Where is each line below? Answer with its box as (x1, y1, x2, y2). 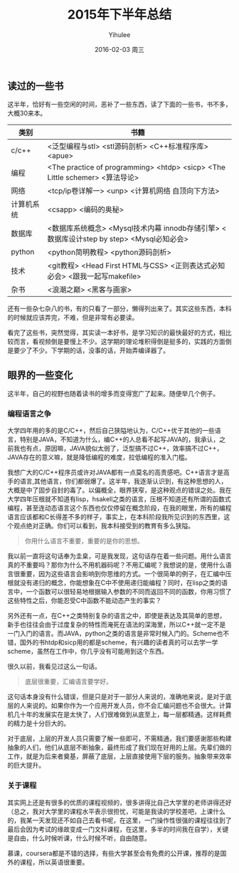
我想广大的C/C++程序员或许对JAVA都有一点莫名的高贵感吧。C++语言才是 (7, 468, 224, 477)
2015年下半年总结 (67, 6, 172, 23)
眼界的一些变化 (7, 369, 73, 381)
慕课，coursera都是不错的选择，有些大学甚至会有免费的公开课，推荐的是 (7, 849, 221, 857)
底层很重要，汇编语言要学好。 (24, 677, 112, 686)
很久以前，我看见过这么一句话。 (7, 662, 101, 671)
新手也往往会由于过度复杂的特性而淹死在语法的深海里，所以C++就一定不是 (7, 620, 226, 629)
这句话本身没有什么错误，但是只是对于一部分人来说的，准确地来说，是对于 (7, 692, 225, 701)
